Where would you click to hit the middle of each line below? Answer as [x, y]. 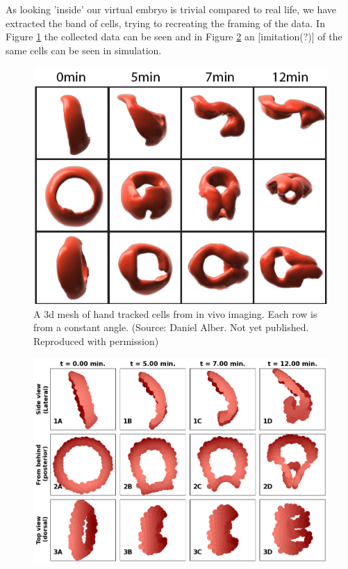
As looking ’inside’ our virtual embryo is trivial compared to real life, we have [171, 9]
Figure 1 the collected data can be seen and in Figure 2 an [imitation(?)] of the [174, 37]
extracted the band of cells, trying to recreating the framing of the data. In [165, 23]
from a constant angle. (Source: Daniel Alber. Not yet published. [171, 327]
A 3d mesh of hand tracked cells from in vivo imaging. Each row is [175, 313]
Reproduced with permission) [96, 340]
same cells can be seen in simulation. [84, 50]
